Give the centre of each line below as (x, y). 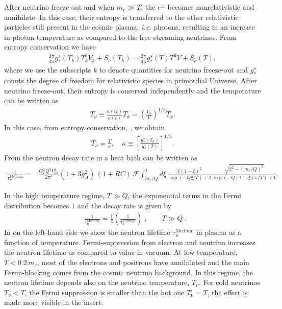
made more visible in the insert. (54, 302)
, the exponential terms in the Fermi (184, 195)
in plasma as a (219, 232)
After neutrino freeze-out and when (59, 7)
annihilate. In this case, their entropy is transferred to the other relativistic (121, 17)
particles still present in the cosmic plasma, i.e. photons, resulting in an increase (130, 27)
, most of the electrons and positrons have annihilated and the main (143, 262)
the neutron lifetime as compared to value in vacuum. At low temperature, (121, 252)
